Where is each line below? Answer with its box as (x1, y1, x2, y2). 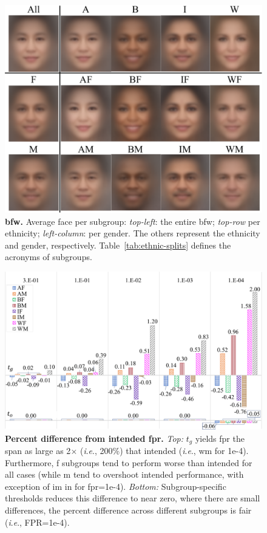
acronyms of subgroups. (5, 250, 92, 263)
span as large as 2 (5, 444, 71, 457)
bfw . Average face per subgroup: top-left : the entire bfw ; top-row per (5, 215, 260, 227)
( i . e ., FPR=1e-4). (5, 515, 70, 528)
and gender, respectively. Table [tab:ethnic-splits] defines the (5, 238, 231, 251)
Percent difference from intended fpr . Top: (5, 432, 184, 444)
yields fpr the (195, 432, 245, 444)
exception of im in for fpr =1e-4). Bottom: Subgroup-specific (5, 480, 226, 492)
